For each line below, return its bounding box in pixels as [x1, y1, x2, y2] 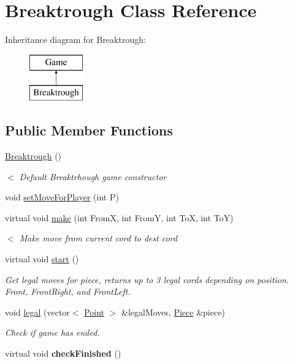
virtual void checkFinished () [5, 347, 121, 360]
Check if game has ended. [5, 326, 100, 339]
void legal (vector [5, 305, 70, 318]
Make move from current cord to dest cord [19, 232, 178, 245]
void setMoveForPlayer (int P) [5, 191, 119, 203]
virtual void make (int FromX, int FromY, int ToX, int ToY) [5, 211, 234, 224]
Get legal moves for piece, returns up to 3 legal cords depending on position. [5, 273, 289, 286]
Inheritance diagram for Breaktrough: [5, 33, 146, 46]
